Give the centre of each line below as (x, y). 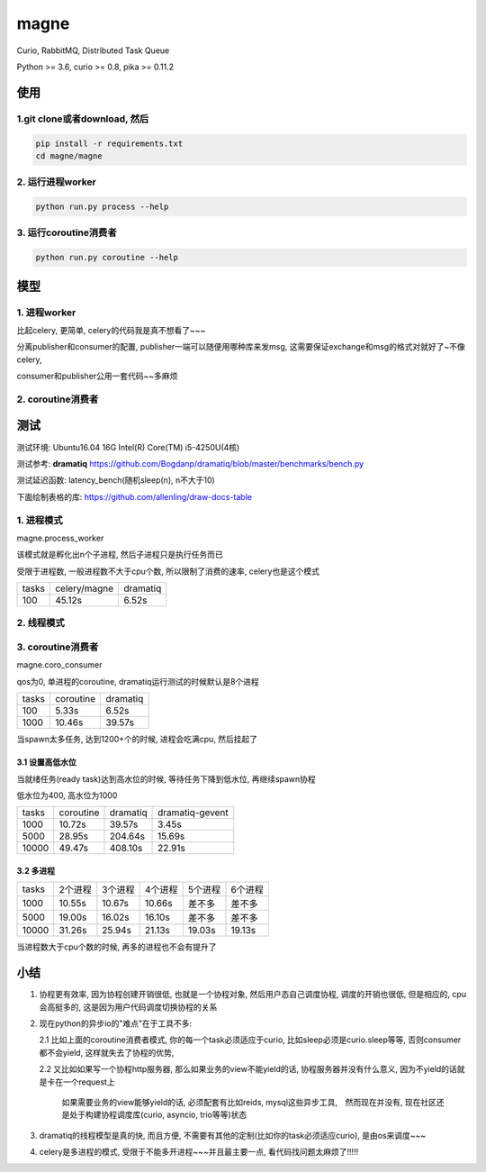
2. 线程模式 (40, 623)
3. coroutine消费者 (58, 647)
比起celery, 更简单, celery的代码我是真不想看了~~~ (111, 330)
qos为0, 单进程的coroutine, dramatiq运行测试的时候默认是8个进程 (138, 681)
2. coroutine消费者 (58, 399)
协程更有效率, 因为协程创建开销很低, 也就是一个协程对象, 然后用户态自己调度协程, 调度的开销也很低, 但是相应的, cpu (253, 995)
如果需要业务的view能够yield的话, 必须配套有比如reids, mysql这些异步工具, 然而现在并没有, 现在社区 (249, 1102)
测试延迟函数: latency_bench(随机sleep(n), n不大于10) (116, 480)
